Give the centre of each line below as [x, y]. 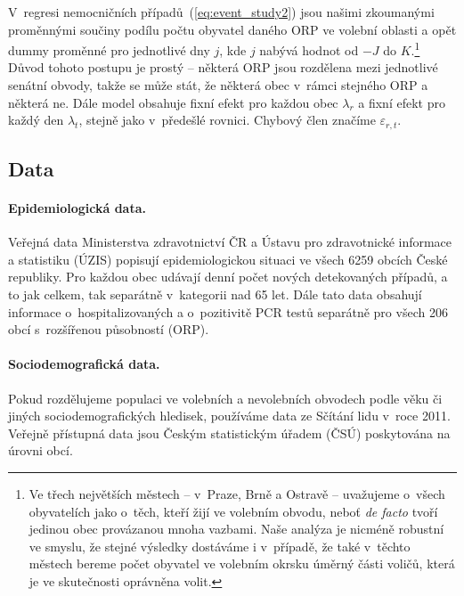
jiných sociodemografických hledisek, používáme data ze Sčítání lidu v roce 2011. [229, 416]
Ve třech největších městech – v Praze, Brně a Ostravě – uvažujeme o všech [237, 493]
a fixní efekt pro [402, 102]
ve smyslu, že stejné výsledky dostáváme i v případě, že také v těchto [220, 546]
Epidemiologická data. [77, 208]
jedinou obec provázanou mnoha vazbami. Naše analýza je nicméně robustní [236, 529]
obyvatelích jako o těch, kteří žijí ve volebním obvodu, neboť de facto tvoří [233, 511]
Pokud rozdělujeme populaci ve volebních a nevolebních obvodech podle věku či [225, 398]
